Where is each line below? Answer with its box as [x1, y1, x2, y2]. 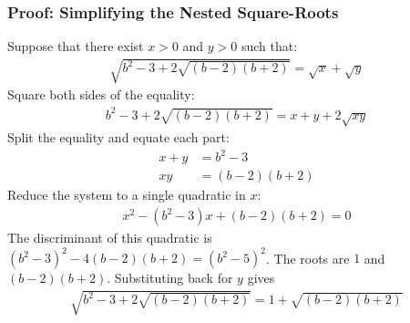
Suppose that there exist [7, 36, 144, 56]
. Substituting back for [107, 268, 233, 287]
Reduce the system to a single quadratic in [7, 185, 246, 204]
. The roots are [265, 248, 350, 267]
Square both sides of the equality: [7, 85, 195, 104]
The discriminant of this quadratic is [7, 228, 212, 247]
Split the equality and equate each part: [7, 128, 230, 147]
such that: [241, 36, 298, 56]
